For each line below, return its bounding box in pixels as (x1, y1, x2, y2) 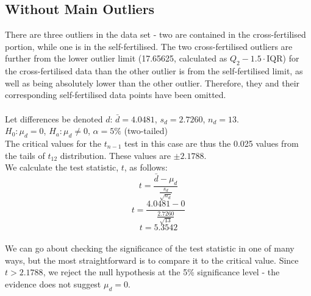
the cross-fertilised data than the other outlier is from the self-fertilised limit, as (5, 65, 303, 77)
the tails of (5, 149, 45, 161)
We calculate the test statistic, (5, 161, 119, 174)
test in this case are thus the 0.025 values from (124, 136, 299, 149)
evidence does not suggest (5, 277, 101, 290)
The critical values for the (5, 136, 102, 149)
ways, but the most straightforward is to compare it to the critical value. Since (5, 253, 299, 266)
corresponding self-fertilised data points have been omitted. (5, 88, 226, 101)
